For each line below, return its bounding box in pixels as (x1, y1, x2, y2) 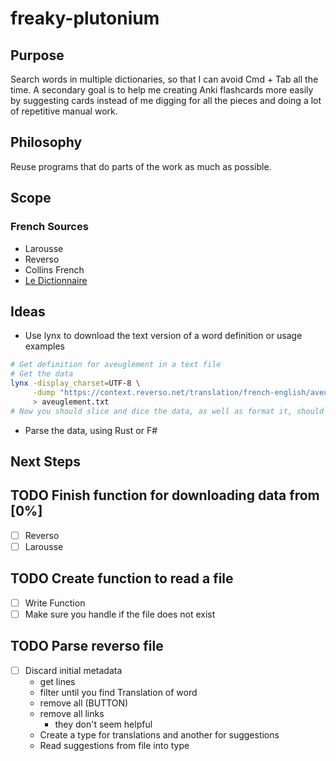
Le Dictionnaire (24, 274, 88, 286)
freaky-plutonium (10, 7, 160, 30)
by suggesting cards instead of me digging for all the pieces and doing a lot (10, 95, 322, 106)
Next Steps (10, 453, 81, 470)
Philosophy (10, 134, 83, 151)
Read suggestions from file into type (39, 739, 190, 751)
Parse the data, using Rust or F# (24, 424, 158, 436)
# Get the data (10, 369, 74, 379)
